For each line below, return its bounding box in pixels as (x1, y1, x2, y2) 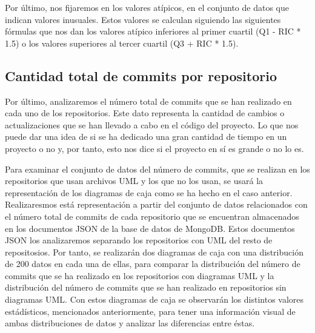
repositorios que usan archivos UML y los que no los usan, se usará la (5, 174, 264, 187)
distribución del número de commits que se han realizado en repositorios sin (5, 281, 287, 294)
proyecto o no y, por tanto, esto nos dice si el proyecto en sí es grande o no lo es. (5, 142, 304, 154)
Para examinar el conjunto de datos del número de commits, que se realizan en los (5, 162, 310, 175)
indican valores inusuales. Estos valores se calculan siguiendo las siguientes (5, 13, 281, 25)
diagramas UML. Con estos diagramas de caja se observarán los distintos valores (5, 293, 304, 306)
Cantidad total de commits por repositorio (5, 66, 277, 85)
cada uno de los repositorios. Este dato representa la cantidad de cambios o (5, 107, 285, 119)
